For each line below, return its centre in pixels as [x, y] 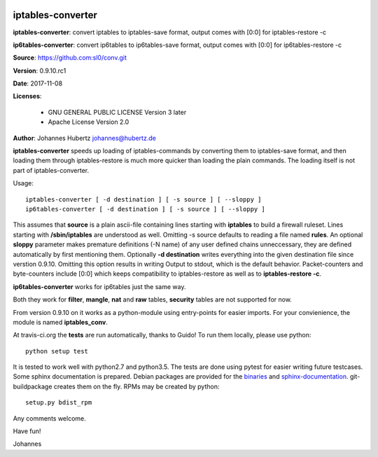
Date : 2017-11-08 [38, 83]
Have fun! [27, 431]
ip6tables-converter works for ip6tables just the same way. [99, 286]
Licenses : [27, 96]
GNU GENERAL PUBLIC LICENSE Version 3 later [117, 112]
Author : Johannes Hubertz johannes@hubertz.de [85, 138]
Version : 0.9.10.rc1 [40, 71]
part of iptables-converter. [51, 170]
